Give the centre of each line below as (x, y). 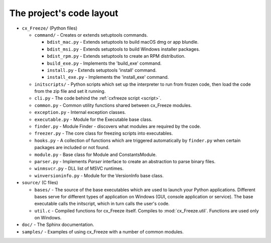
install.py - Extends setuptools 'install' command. (102, 70)
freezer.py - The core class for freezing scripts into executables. (104, 134)
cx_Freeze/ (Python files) (50, 28)
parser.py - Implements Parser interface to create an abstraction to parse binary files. (125, 161)
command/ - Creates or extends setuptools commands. (91, 35)
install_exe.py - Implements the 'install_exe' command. (108, 77)
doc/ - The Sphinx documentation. (58, 225)
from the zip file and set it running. (70, 91)
